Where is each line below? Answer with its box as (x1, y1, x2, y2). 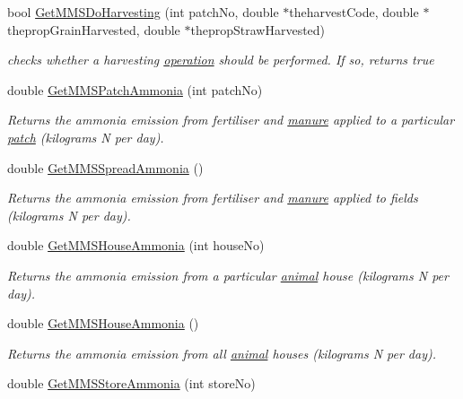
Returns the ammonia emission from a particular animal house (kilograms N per (7, 265, 449, 284)
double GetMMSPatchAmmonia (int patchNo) (7, 80, 263, 99)
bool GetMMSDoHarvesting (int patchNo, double (7, 3, 279, 21)
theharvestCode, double (289, 3, 419, 21)
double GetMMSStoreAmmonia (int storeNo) (7, 374, 256, 393)
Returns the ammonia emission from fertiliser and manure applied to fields (7, 188, 418, 207)
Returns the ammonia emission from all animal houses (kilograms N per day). (7, 343, 436, 362)
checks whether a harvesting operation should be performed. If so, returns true (7, 50, 434, 69)
